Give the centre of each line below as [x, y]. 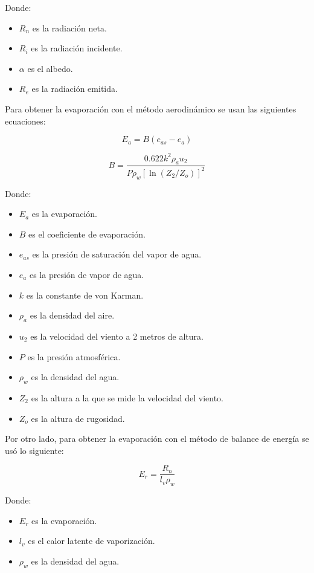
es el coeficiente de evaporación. [87, 234]
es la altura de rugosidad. [78, 418]
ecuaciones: [25, 121]
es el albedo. [50, 68]
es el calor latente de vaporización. [91, 541]
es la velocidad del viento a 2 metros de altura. [117, 336]
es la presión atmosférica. [74, 356]
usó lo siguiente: [34, 450]
